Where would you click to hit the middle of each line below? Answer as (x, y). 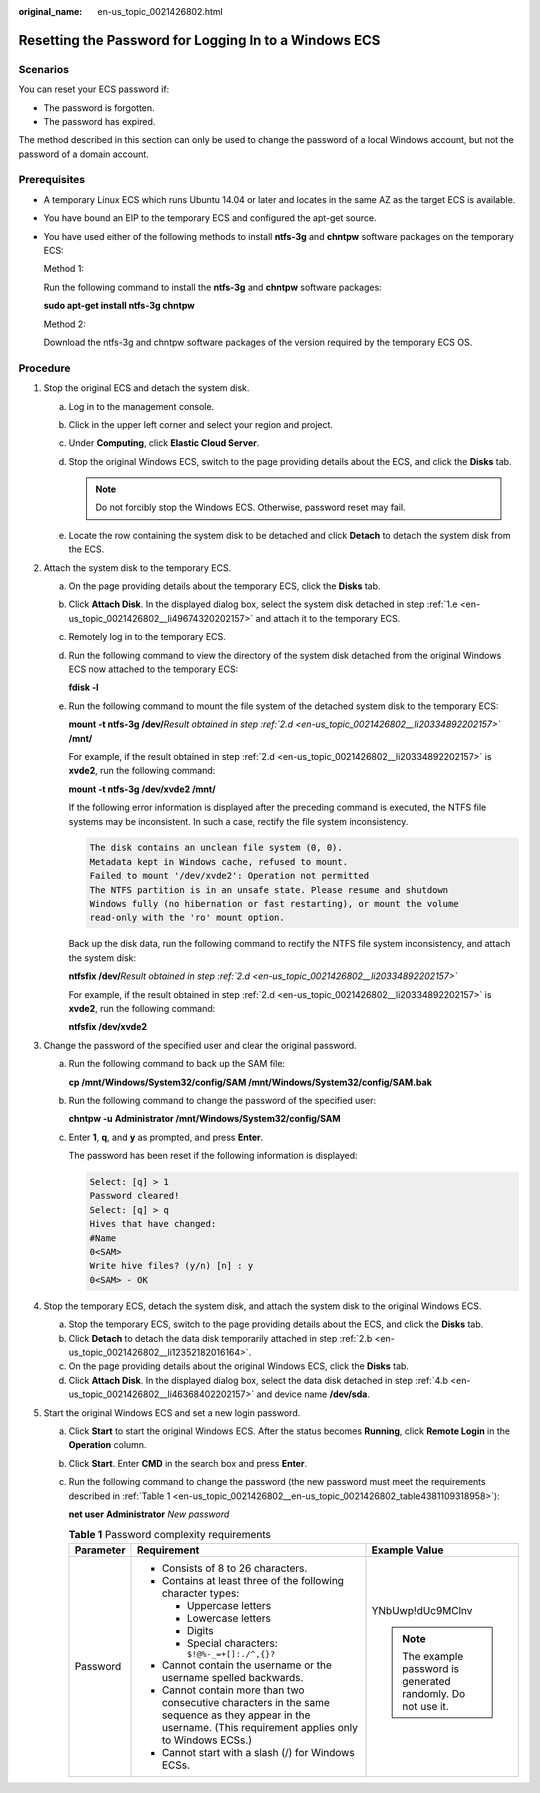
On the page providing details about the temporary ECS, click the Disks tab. (224, 586)
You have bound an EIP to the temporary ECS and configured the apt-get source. (210, 218)
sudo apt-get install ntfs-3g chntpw (119, 306)
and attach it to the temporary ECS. (328, 618)
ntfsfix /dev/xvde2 (108, 1027)
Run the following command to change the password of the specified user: (222, 1100)
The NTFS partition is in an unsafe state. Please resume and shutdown (269, 889)
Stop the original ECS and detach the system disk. (146, 388)
